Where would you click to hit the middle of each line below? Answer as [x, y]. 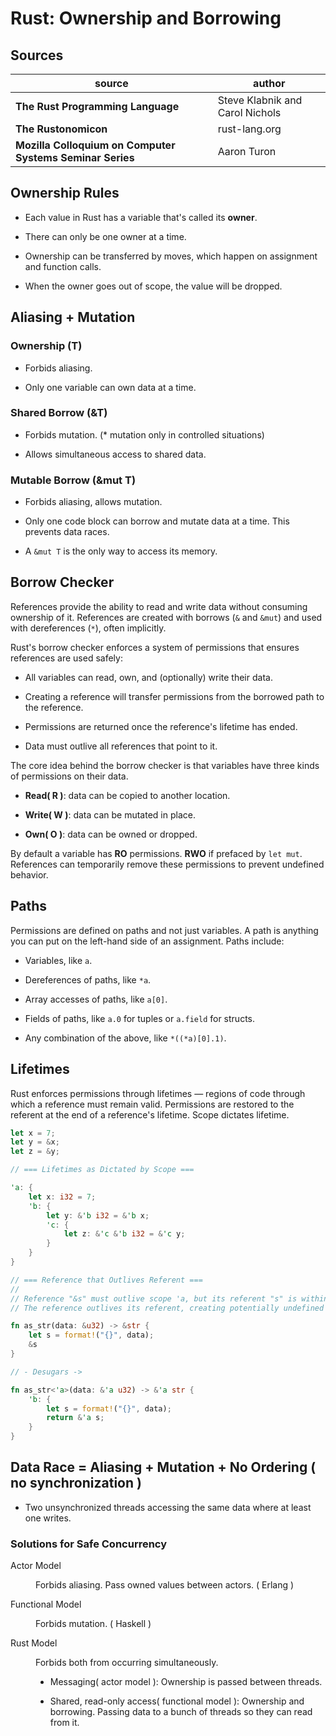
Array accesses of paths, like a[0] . [96, 999]
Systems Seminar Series [75, 157]
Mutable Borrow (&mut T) [73, 480]
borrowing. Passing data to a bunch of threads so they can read [181, 1712]
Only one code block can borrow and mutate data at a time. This [157, 521]
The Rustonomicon [61, 129]
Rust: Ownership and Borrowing [146, 18]
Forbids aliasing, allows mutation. [93, 502]
